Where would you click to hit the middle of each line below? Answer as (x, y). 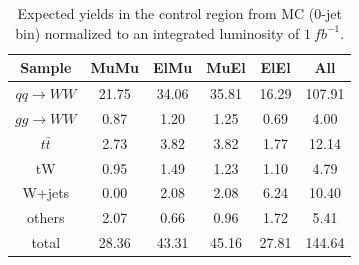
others (46, 217)
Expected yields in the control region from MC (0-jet (179, 13)
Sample (46, 67)
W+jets (46, 192)
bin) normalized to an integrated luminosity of (157, 32)
